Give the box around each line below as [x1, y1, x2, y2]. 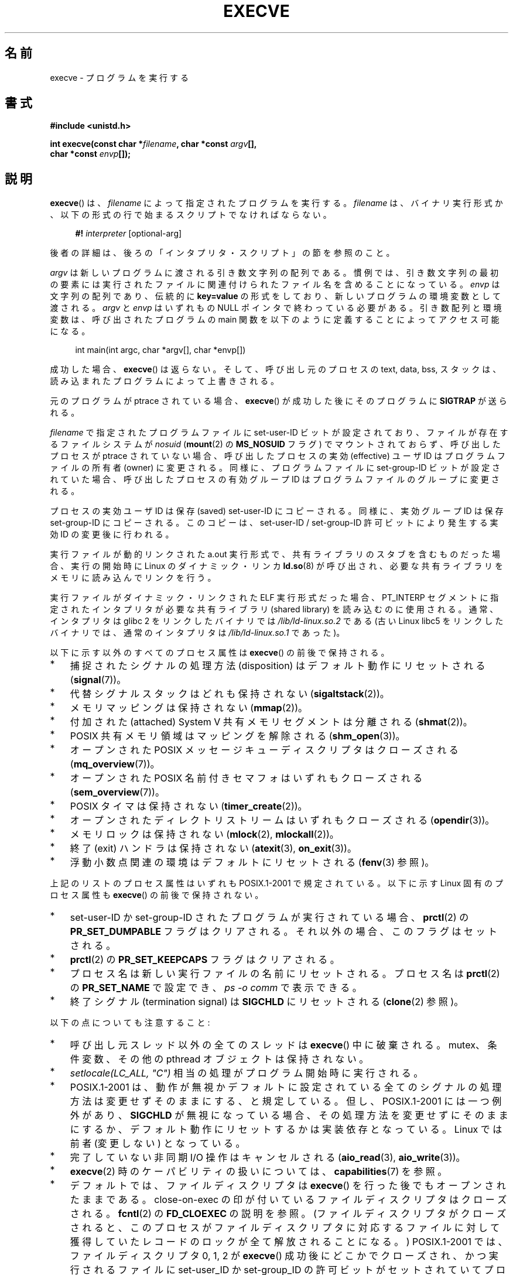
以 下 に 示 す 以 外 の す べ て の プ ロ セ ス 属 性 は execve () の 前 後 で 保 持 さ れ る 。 [50, 647, 389, 658]
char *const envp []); [50, 149, 131, 159]
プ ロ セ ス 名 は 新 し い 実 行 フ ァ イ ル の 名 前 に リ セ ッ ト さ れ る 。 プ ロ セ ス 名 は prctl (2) [70, 968, 500, 980]
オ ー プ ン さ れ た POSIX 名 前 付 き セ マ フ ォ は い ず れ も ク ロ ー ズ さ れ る [70, 772, 423, 784]
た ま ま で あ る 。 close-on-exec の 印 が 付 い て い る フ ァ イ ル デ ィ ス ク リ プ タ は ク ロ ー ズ [70, 1194, 507, 1206]
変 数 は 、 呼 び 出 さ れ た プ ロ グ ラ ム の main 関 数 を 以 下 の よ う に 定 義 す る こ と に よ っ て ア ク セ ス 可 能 [50, 314, 500, 325]
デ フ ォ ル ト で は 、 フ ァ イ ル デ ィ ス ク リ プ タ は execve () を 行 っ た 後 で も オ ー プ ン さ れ [70, 1180, 506, 1192]
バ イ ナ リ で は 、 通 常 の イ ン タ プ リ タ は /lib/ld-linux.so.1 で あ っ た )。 [50, 628, 345, 638]
